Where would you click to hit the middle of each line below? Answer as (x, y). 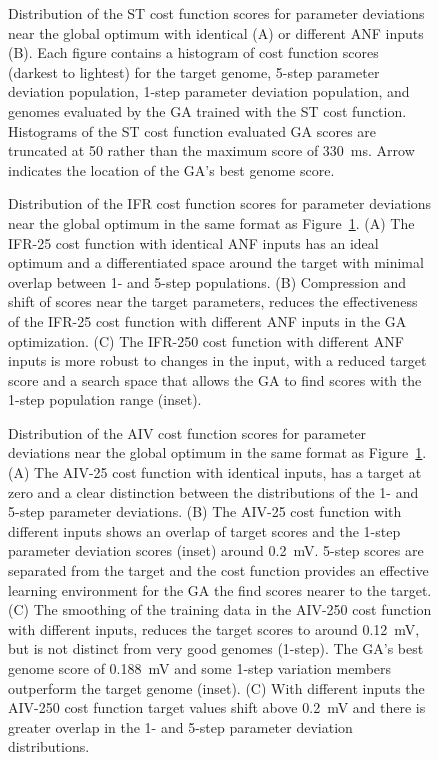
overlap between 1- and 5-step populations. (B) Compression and (207, 281)
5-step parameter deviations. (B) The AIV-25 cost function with (205, 511)
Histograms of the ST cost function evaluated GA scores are (192, 130)
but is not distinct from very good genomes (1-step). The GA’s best (216, 648)
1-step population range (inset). (105, 399)
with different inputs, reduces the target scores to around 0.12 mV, (214, 628)
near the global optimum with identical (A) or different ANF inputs (216, 32)
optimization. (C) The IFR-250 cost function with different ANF (206, 340)
